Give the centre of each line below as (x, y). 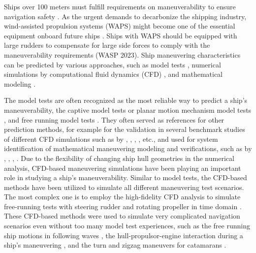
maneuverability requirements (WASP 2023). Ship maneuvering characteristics (122, 54)
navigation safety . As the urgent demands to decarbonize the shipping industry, (125, 16)
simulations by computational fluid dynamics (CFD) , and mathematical (113, 74)
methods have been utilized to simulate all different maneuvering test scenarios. (124, 187)
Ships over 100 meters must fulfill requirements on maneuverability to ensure (120, 6)
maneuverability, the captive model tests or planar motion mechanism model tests (128, 110)
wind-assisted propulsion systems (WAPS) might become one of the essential (120, 26)
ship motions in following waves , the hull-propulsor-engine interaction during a (124, 235)
